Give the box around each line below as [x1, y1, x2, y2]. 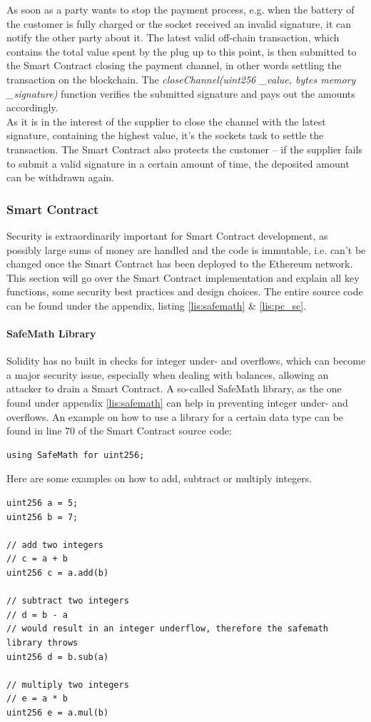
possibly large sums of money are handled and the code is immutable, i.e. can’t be [6, 242, 366, 257]
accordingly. [6, 100, 59, 115]
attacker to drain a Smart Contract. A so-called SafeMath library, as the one [6, 381, 342, 396]
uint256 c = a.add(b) [6, 568, 109, 579]
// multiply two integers [6, 679, 129, 690]
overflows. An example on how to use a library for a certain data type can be [6, 409, 344, 424]
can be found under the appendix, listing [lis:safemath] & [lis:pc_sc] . [6, 298, 307, 312]
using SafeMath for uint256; [6, 449, 145, 460]
